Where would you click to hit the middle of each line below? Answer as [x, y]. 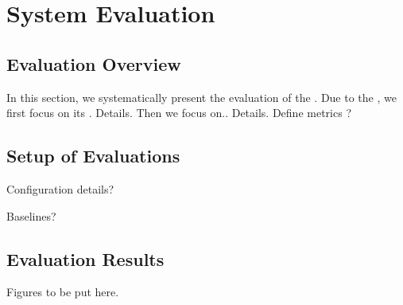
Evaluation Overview [94, 63]
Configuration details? [60, 188]
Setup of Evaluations [93, 156]
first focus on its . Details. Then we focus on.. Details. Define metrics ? [179, 113]
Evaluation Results [85, 258]
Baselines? [31, 215]
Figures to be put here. [63, 292]
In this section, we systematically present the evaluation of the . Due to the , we [201, 97]
